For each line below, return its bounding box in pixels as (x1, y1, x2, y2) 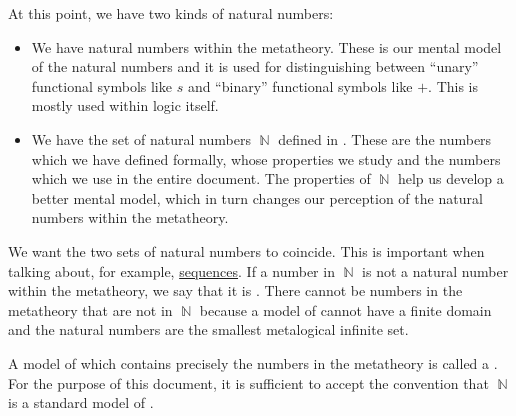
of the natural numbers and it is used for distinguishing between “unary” (31, 56, 479, 77)
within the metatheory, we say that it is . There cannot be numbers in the (8, 280, 463, 301)
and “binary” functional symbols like (187, 75, 413, 96)
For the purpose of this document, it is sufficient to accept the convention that (8, 372, 489, 393)
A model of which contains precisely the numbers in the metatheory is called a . (8, 352, 498, 373)
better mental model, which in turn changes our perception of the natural (31, 187, 483, 208)
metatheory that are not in (8, 299, 173, 320)
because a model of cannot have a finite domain (199, 299, 492, 320)
